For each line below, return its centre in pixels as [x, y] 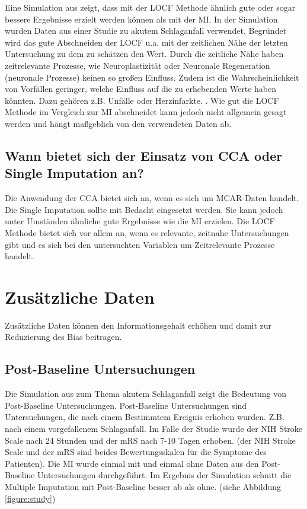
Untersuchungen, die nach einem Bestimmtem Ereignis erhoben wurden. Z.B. [145, 417]
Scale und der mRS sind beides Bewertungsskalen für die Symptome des [136, 452]
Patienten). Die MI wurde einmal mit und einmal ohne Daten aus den [132, 463]
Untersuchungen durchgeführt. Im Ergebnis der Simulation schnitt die [164, 475]
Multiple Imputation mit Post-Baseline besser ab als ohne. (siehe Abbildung [143, 486]
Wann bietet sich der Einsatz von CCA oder [144, 155]
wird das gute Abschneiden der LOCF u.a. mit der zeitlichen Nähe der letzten [146, 42]
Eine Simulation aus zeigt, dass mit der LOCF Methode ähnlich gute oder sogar [150, 7]
